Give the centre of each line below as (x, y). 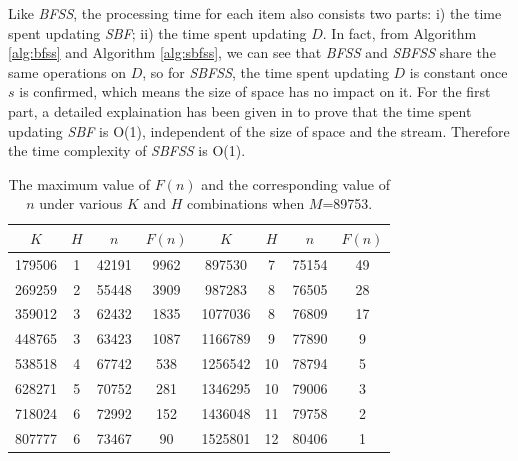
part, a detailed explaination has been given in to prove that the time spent (240, 110)
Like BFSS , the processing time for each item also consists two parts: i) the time (255, 13)
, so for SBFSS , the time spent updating (265, 71)
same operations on (67, 71)
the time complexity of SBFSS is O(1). (127, 150)
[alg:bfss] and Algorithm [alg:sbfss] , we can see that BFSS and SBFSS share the (252, 52)
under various (81, 203)
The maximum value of (79, 183)
